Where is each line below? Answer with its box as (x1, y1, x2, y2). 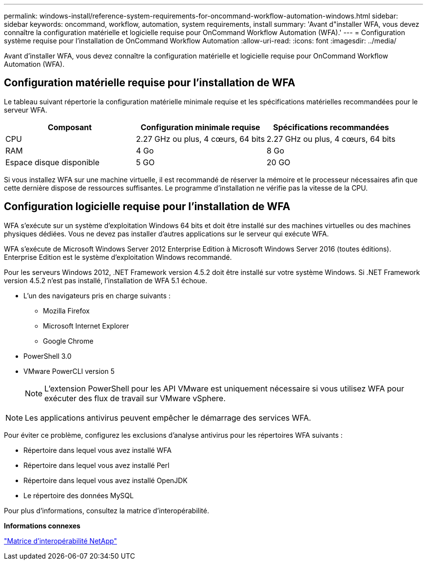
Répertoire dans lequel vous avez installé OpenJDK (23, 476, 188, 485)
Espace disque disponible (5, 157, 100, 167)
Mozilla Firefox (43, 306, 90, 315)
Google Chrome (43, 336, 94, 345)
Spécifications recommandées (273, 122, 389, 132)
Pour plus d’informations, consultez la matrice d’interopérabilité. (4, 506, 209, 515)
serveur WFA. (4, 105, 47, 114)
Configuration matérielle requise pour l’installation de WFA (4, 77, 295, 89)
